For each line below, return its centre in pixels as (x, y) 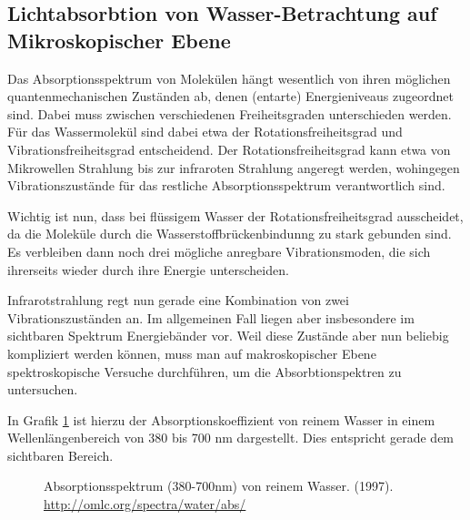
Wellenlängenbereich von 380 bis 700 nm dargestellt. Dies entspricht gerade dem (231, 438)
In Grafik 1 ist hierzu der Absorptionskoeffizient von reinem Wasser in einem (221, 419)
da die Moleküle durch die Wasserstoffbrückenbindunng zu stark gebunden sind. (230, 234)
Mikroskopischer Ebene (119, 40)
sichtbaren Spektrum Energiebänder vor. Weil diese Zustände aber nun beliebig (228, 336)
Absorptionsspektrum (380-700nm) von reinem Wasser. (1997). (219, 486)
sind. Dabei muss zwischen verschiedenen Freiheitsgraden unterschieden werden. (230, 113)
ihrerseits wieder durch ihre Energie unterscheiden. (148, 269)
